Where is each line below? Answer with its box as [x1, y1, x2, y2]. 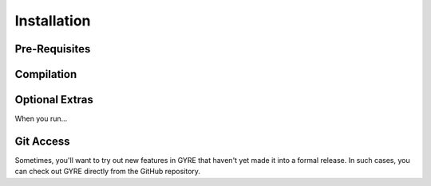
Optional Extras [14, 93, 93, 107]
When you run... [14, 114, 68, 123]
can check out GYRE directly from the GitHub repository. [14, 167, 201, 176]
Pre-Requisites [14, 42, 91, 56]
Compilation [14, 68, 77, 81]
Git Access [14, 134, 71, 148]
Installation [14, 12, 91, 29]
